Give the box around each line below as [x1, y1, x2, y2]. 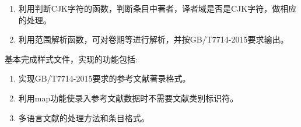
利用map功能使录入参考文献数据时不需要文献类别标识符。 [18, 91, 239, 104]
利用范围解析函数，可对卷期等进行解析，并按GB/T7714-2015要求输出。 [18, 33, 289, 45]
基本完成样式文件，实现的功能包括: [5, 52, 138, 65]
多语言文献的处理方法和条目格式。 [18, 111, 149, 124]
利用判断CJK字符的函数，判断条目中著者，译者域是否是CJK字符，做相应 [18, 2, 297, 14]
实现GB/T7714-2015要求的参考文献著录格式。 [18, 72, 191, 84]
